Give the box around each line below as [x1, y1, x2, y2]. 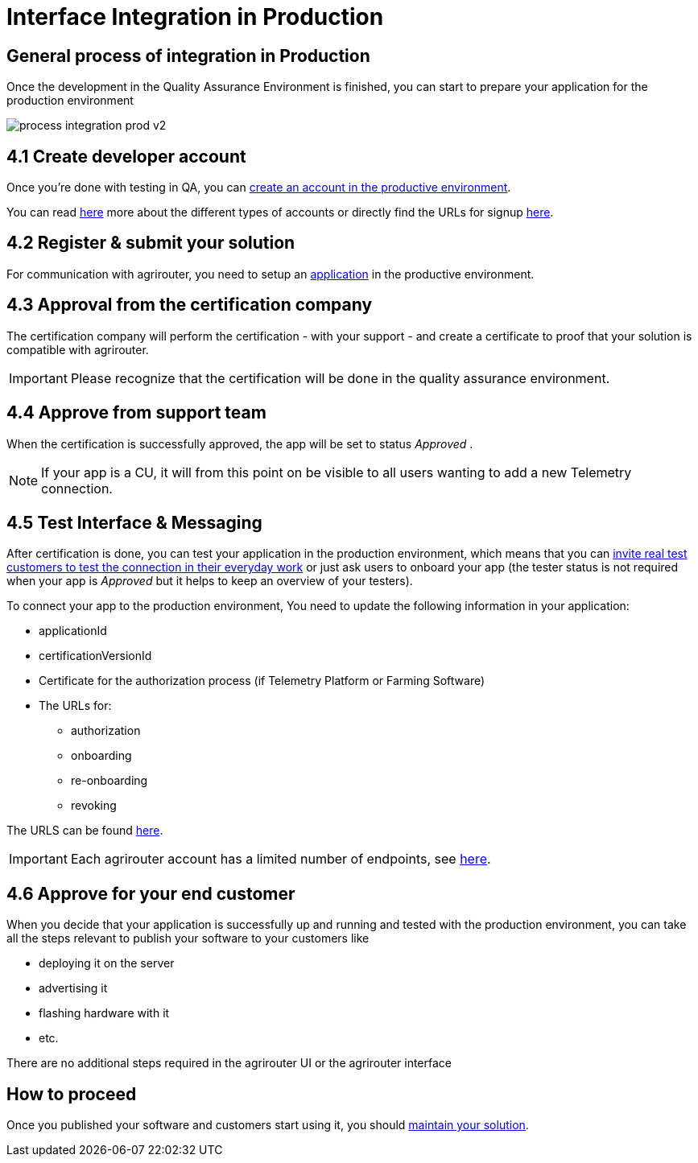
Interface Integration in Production [6, 3, 384, 31]
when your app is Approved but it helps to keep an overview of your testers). [6, 574, 413, 588]
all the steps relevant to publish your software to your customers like [6, 931, 370, 946]
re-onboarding [71, 773, 148, 788]
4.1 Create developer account [6, 146, 246, 167]
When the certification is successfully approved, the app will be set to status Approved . [6, 436, 473, 451]
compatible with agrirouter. [6, 342, 149, 357]
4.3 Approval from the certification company [6, 295, 373, 315]
